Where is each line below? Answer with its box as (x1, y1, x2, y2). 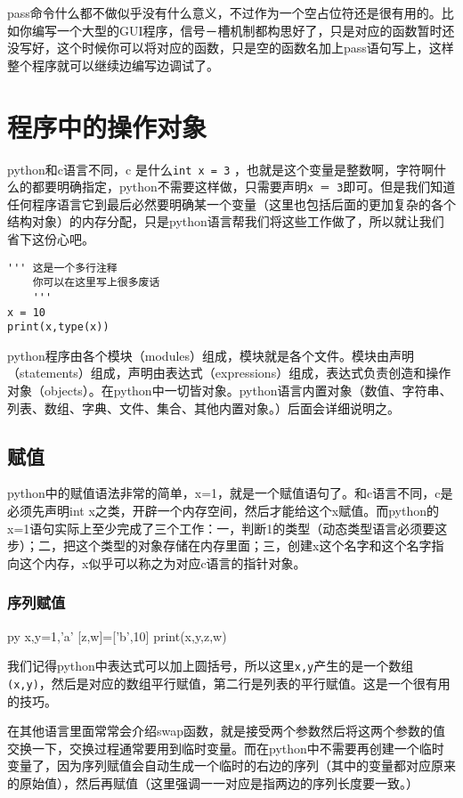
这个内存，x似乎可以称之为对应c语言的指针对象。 (19, 553, 306, 572)
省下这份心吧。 (7, 230, 94, 248)
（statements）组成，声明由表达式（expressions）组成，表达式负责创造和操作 (7, 363, 451, 382)
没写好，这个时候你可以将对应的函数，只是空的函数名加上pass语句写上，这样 (7, 38, 454, 57)
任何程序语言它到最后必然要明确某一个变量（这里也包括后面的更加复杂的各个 (7, 194, 456, 213)
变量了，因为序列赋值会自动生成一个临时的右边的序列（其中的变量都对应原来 (7, 756, 456, 775)
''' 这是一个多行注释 (7, 261, 118, 274)
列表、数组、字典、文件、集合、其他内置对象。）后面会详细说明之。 (7, 398, 400, 417)
